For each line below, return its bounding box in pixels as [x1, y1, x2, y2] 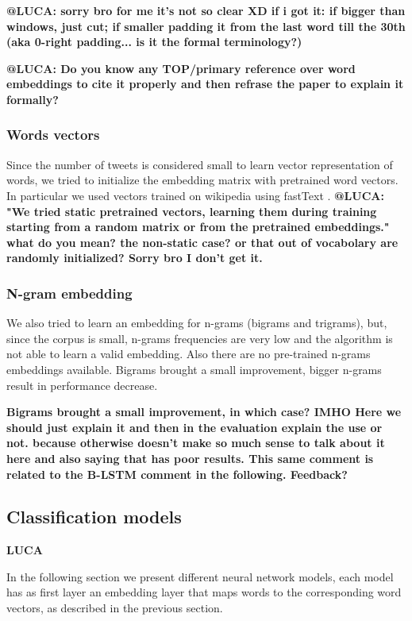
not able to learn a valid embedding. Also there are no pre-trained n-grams [6, 345, 371, 362]
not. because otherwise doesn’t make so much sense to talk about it [6, 434, 385, 451]
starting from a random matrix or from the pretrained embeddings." [6, 218, 390, 235]
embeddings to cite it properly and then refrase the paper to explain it [6, 75, 404, 92]
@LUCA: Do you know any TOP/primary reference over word [6, 60, 356, 76]
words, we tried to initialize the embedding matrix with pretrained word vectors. [6, 172, 399, 188]
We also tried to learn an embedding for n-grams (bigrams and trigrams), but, [6, 314, 387, 331]
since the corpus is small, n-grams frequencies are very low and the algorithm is [6, 330, 393, 346]
